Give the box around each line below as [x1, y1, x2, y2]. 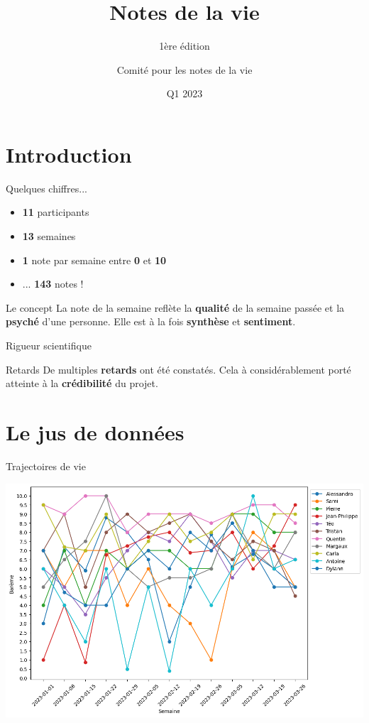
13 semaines [22, 229, 76, 244]
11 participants [22, 205, 89, 219]
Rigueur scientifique [6, 338, 92, 352]
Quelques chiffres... [6, 180, 87, 195]
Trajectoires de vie [6, 458, 86, 473]
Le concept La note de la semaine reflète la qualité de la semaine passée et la [6, 300, 345, 315]
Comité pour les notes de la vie [116, 62, 253, 77]
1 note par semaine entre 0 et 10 [22, 252, 167, 267]
